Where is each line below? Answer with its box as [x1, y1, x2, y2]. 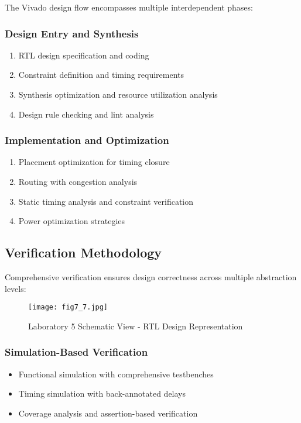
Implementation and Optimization [5, 133, 169, 147]
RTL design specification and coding [18, 49, 149, 61]
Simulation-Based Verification [5, 345, 148, 359]
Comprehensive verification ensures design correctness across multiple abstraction [5, 270, 297, 283]
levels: [5, 282, 26, 294]
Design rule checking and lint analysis [18, 108, 154, 120]
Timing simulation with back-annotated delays [18, 387, 186, 400]
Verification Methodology [5, 243, 162, 262]
